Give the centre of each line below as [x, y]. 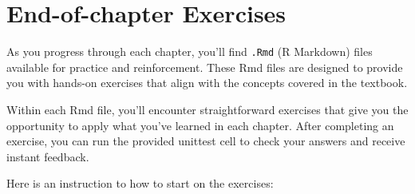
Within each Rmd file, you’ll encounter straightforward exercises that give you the [207, 109]
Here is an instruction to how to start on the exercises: [140, 183]
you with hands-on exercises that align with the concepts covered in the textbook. [207, 83]
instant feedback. [48, 156]
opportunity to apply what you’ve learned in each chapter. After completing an [200, 125]
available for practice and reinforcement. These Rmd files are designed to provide [205, 67]
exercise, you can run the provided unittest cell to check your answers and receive [206, 141]
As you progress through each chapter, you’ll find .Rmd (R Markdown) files [190, 51]
